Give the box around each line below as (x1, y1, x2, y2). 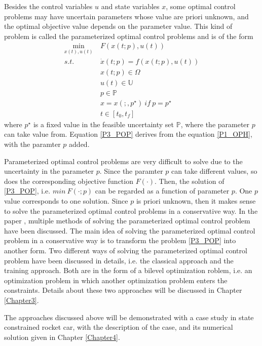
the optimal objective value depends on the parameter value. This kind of (4, 21, 233, 31)
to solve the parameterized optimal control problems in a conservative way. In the (4, 205, 258, 216)
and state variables (101, 1, 160, 11)
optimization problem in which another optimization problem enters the (4, 275, 228, 285)
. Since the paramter (99, 166, 163, 176)
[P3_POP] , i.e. (4, 185, 51, 196)
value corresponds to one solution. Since (4, 195, 128, 206)
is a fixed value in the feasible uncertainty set (33, 119, 174, 129)
